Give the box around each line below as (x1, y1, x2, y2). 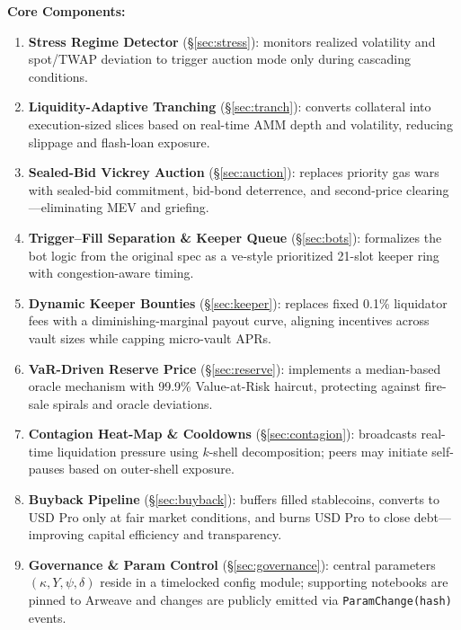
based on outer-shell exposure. (68, 459, 235, 478)
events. (28, 608, 66, 626)
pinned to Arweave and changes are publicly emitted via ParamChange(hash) (28, 590, 452, 609)
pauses (28, 459, 65, 478)
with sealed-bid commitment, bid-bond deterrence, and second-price (28, 180, 403, 199)
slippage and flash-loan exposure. (28, 132, 210, 151)
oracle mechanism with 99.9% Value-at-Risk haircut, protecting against (28, 377, 421, 395)
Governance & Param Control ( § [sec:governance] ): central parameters (28, 555, 436, 573)
